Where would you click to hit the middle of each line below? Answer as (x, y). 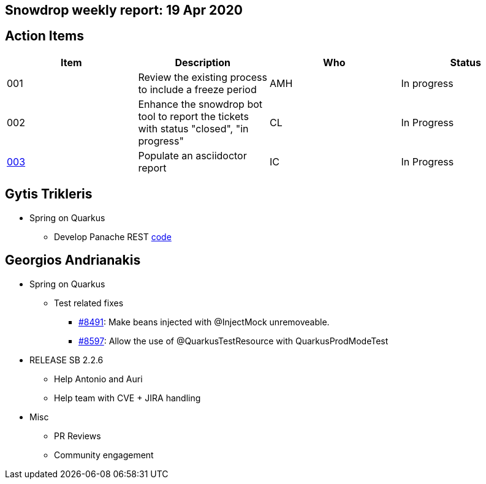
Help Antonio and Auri (98, 379)
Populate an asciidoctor (192, 155)
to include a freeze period (197, 89)
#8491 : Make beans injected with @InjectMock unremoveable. (204, 322)
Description (203, 62)
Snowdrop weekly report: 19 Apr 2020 (124, 10)
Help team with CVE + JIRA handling (127, 398)
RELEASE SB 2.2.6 (66, 360)
